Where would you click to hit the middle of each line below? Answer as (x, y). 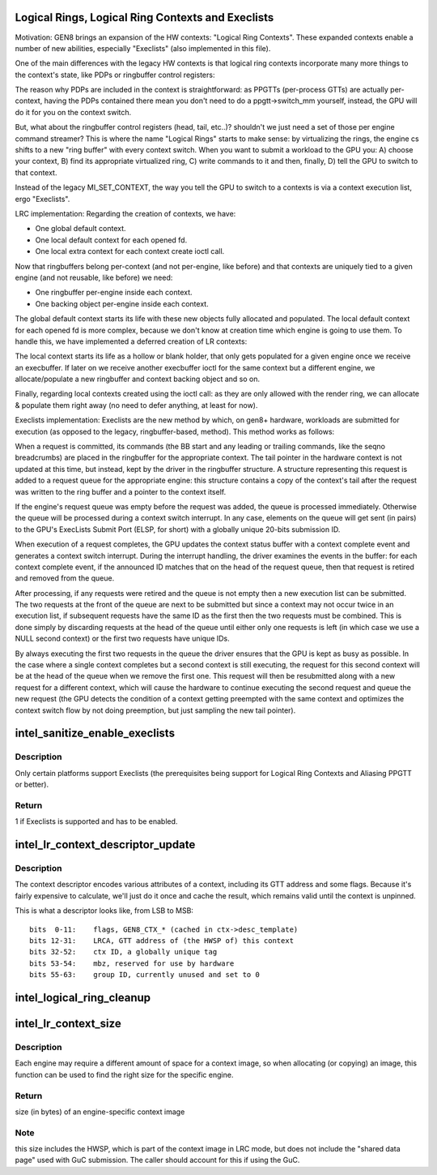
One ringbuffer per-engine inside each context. (114, 293)
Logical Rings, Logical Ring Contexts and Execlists (144, 17)
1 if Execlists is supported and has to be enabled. (96, 821)
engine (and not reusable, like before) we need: (94, 277)
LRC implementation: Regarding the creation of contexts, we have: (125, 213)
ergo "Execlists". (42, 199)
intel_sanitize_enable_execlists (95, 733)
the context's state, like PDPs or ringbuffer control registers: (115, 75)
